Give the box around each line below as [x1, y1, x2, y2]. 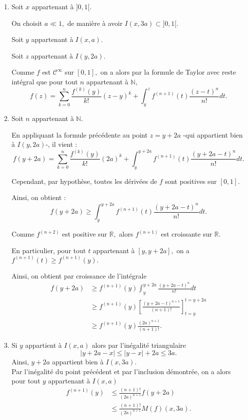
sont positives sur [165, 176, 217, 186]
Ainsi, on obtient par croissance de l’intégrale [11, 270, 147, 280]
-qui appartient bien [183, 129, 243, 140]
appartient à [25, 340, 62, 350]
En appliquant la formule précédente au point [11, 129, 148, 140]
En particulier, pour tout [11, 245, 86, 255]
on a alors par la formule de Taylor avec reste [100, 67, 236, 77]
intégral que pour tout [11, 76, 78, 86]
